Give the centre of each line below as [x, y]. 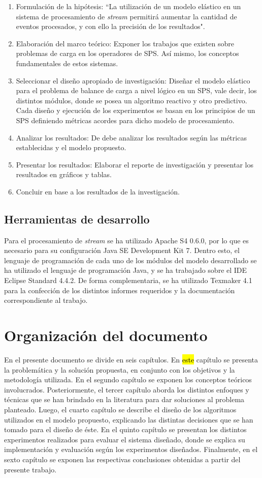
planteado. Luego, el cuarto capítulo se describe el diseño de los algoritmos [120, 409]
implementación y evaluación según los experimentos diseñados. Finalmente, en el [131, 449]
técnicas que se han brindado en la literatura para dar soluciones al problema [124, 399]
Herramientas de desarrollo [77, 219]
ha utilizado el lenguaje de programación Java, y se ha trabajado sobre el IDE [126, 270]
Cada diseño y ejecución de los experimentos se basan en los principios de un [136, 110]
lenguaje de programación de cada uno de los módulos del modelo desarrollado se [130, 260]
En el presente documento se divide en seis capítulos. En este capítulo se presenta [131, 359]
